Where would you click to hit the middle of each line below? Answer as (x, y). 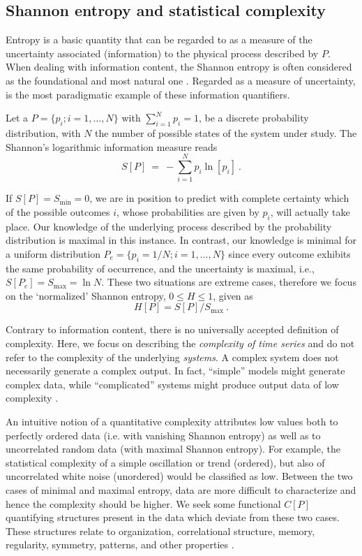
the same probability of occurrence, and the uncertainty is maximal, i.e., (160, 268)
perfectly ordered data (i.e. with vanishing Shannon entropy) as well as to (163, 435)
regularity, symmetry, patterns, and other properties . (120, 544)
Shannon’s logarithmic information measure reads (112, 146)
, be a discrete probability (254, 118)
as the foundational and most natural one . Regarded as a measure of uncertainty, (181, 80)
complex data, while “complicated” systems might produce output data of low (172, 384)
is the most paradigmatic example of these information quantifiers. (148, 94)
